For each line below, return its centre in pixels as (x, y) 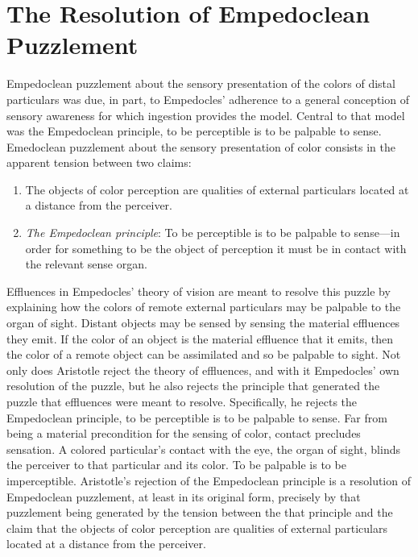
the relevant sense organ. (86, 264)
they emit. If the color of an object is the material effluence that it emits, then (200, 338)
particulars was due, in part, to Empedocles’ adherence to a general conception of (208, 99)
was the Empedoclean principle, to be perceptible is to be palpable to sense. (194, 131)
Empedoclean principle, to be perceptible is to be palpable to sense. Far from (197, 417)
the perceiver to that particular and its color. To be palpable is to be (176, 465)
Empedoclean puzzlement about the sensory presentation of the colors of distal (201, 83)
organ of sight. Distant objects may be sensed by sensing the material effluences (203, 323)
